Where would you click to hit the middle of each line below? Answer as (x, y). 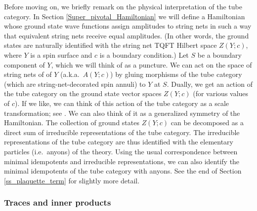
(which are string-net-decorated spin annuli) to (75, 84)
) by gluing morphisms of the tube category (176, 74)
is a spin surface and (61, 54)
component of (24, 64)
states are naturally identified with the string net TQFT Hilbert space (110, 45)
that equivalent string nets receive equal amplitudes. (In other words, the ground (127, 35)
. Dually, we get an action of (210, 84)
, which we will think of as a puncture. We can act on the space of (151, 64)
